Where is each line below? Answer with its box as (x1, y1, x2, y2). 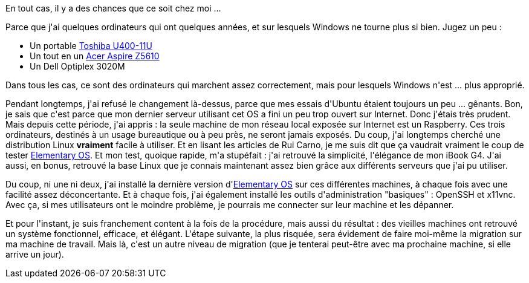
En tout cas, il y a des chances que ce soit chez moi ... (5, 3, 221, 13)
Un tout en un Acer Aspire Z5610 (30, 51, 160, 61)
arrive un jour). (5, 249, 64, 259)
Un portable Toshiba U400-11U (30, 41, 152, 51)
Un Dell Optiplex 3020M (30, 61, 125, 71)
